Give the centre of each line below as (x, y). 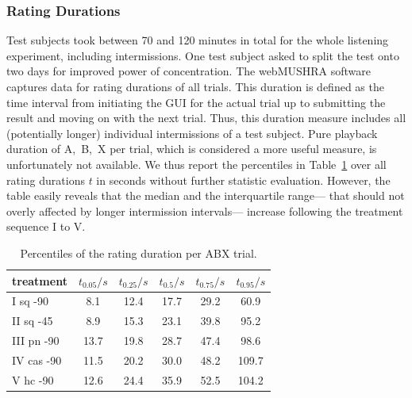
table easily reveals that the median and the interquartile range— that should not (206, 195)
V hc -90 (33, 379)
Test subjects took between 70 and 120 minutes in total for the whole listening (198, 40)
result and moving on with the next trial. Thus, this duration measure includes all (206, 118)
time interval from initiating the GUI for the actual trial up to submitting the (196, 102)
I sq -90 (30, 301)
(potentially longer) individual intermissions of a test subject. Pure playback (192, 133)
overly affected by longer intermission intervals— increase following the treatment (205, 210)
